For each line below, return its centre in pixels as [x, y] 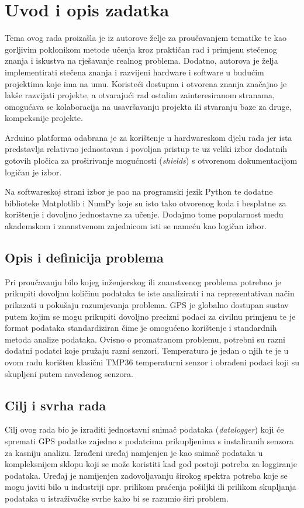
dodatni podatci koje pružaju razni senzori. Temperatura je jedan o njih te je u [147, 350]
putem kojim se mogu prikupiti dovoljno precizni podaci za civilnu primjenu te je [150, 316]
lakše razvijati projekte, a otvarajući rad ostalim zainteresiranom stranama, [140, 95]
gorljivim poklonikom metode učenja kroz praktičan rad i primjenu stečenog [141, 49]
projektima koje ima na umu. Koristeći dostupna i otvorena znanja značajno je [146, 83]
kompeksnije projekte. [44, 118]
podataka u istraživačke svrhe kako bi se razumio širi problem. [117, 498]
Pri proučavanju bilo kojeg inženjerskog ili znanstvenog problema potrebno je [143, 281]
